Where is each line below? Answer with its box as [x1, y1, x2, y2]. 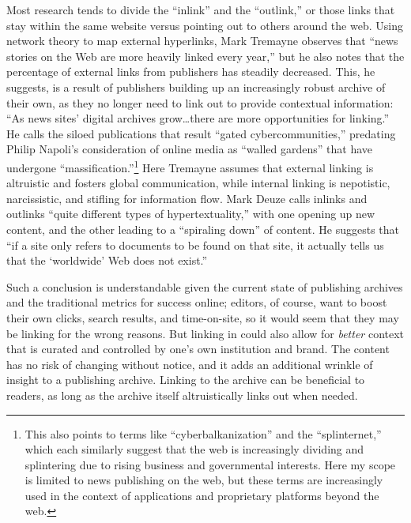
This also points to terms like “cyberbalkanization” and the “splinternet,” [25, 425, 382, 442]
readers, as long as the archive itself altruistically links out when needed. [6, 386, 358, 403]
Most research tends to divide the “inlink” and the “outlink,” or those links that [6, 2, 395, 17]
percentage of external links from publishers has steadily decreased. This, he [6, 63, 375, 80]
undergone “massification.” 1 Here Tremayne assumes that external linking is [6, 156, 374, 175]
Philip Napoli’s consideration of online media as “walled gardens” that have [6, 141, 372, 157]
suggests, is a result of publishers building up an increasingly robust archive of [6, 78, 386, 95]
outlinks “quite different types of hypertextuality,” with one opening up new [6, 205, 375, 222]
